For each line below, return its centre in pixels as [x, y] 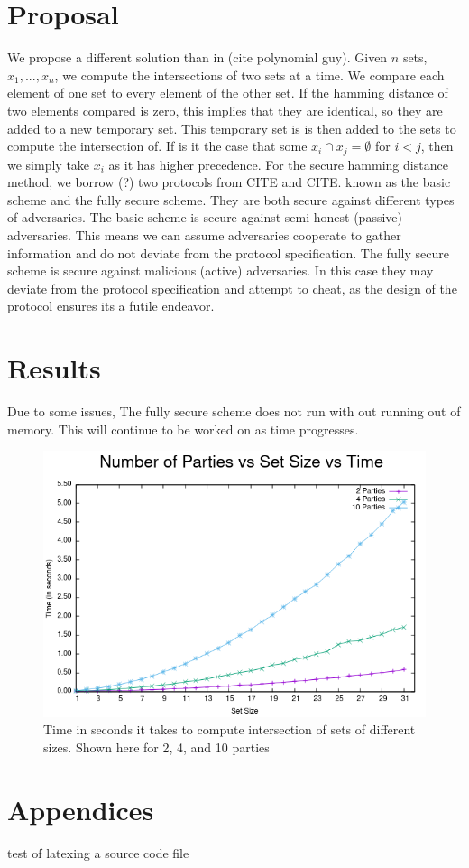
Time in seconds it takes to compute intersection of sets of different [230, 729]
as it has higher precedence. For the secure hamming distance [278, 164]
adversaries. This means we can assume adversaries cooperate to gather [204, 234]
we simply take [49, 164]
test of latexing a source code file [98, 852]
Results [54, 368]
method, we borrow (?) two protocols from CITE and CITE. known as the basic [229, 182]
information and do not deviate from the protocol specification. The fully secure [228, 252]
